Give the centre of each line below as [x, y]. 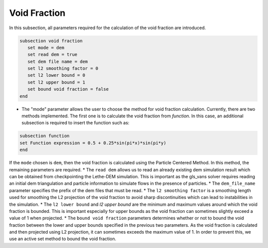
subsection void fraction [51, 41]
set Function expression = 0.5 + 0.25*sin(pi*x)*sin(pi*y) [93, 143]
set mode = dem [46, 48]
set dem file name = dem [58, 61]
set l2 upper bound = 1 [56, 82]
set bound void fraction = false [68, 89]
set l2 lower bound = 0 [56, 75]
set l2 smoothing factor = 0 [63, 69]
